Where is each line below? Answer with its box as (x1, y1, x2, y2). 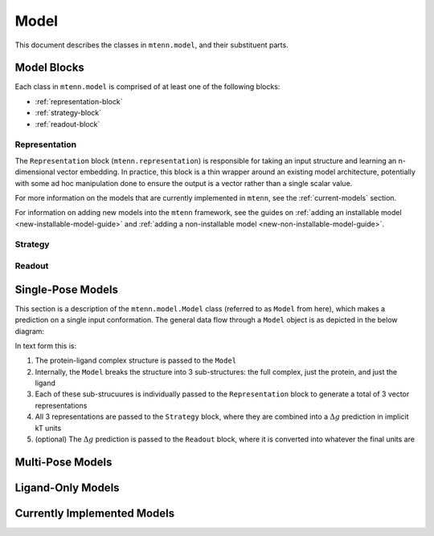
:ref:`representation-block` (35, 96, 123, 106)
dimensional (14, 167, 55, 177)
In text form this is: (14, 341, 76, 351)
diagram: (14, 326, 44, 336)
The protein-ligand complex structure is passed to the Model (35, 355, 237, 365)
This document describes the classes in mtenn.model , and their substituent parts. (14, 40, 289, 50)
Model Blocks (14, 61, 84, 75)
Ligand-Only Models (14, 481, 120, 494)
